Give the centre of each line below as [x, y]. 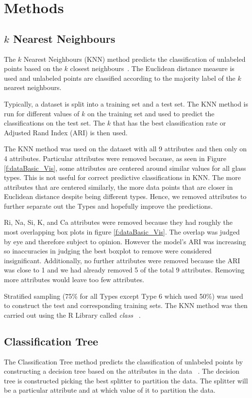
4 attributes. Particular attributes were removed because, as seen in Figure [115, 158]
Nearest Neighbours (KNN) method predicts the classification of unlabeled [134, 59]
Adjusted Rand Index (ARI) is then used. [66, 132]
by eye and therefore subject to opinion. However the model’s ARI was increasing [125, 241]
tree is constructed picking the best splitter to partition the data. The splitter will [126, 380]
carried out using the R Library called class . [72, 315]
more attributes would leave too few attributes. [74, 280]
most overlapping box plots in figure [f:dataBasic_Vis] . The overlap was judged [122, 232]
